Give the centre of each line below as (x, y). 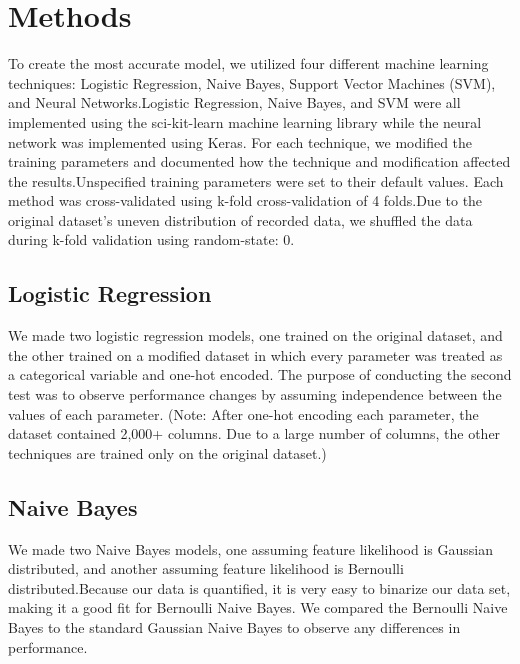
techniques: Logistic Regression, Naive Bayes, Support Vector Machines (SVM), (252, 82)
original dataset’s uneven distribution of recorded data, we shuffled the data (240, 219)
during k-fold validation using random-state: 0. (151, 239)
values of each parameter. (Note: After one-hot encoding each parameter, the (243, 413)
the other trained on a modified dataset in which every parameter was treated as (255, 354)
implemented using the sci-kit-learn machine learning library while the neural (245, 121)
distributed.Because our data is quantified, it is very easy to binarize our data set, (259, 587)
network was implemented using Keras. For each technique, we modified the (240, 141)
